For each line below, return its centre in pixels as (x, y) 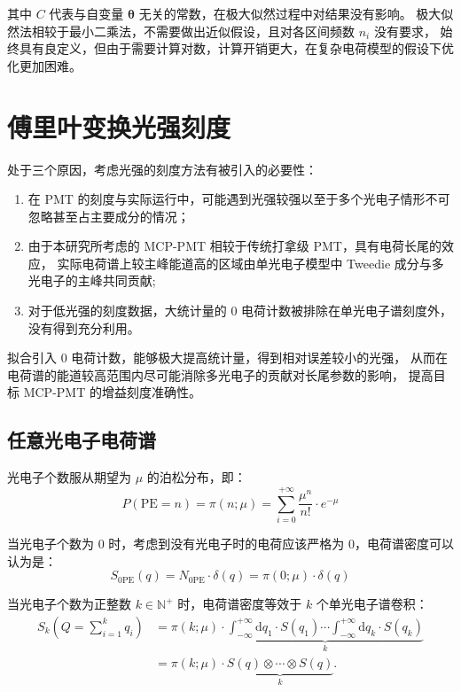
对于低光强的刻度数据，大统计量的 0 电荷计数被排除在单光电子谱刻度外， (240, 311)
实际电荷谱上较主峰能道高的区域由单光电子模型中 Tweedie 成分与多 (250, 263)
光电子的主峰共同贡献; (92, 280)
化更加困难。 (44, 65)
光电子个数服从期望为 (69, 477)
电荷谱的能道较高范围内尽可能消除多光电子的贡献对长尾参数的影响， (206, 374)
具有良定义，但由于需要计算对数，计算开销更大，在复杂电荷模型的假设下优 (236, 48)
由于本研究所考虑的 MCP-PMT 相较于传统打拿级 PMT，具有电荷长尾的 (234, 246)
